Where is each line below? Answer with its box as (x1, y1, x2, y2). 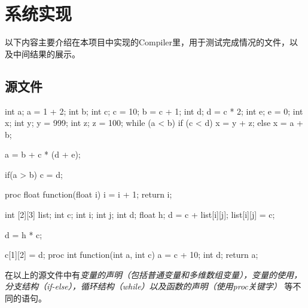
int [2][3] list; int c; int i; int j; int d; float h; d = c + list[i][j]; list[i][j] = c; (5, 208, 275, 221)
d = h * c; (5, 228, 42, 241)
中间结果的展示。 (13, 47, 80, 60)
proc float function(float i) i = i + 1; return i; (5, 188, 172, 201)
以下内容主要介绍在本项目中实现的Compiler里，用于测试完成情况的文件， (5, 36, 290, 48)
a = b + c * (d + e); (5, 148, 81, 161)
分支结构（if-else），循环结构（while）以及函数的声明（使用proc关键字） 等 (5, 280, 293, 292)
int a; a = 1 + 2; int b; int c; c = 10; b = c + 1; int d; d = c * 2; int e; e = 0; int (5, 104, 303, 117)
